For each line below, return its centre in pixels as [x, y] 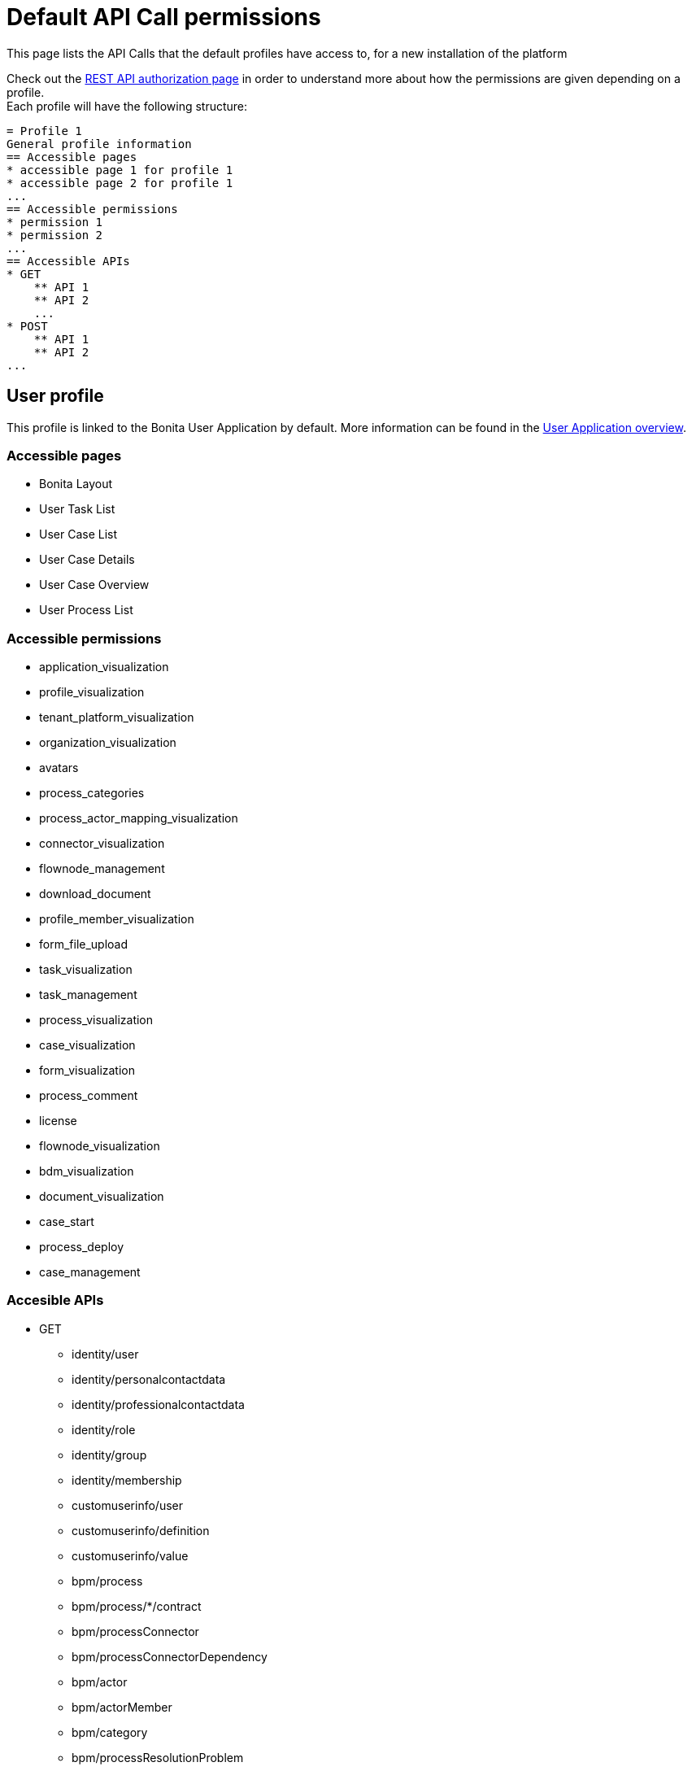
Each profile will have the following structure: [127, 106]
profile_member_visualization [117, 919]
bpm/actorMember [122, 1707]
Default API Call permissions [164, 17]
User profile [55, 396]
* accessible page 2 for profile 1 [120, 183]
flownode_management [102, 869]
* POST [27, 326]
